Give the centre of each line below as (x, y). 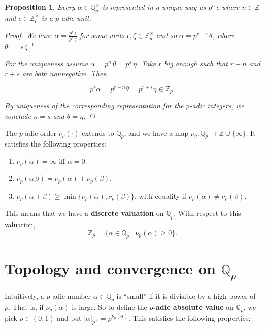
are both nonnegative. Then (65, 73)
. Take (146, 63)
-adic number (71, 296)
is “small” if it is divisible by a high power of (186, 296)
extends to (98, 133)
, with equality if (160, 195)
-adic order (40, 133)
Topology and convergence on (110, 268)
